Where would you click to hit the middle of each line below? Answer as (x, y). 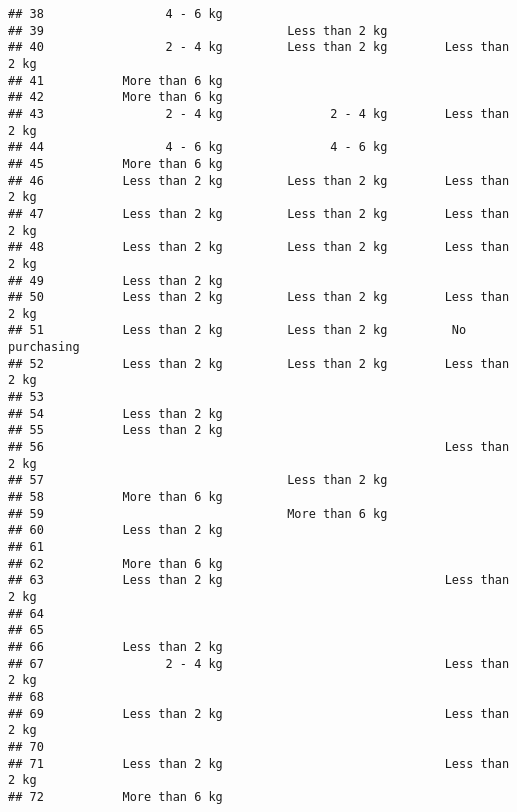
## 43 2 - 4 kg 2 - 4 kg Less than (259, 113)
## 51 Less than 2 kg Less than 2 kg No (237, 330)
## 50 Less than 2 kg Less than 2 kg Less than (259, 297)
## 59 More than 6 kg (198, 513)
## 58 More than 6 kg (115, 497)
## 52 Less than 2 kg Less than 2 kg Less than (259, 363)
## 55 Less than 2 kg (115, 430)
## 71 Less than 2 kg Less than (259, 763)
